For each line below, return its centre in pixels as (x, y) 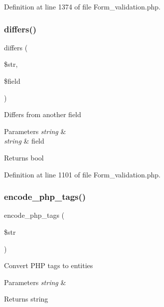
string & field (24, 141)
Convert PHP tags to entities (49, 265)
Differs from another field (43, 114)
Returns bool (24, 157)
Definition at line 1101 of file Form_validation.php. (82, 174)
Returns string (26, 299)
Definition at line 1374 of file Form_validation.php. (82, 6)
